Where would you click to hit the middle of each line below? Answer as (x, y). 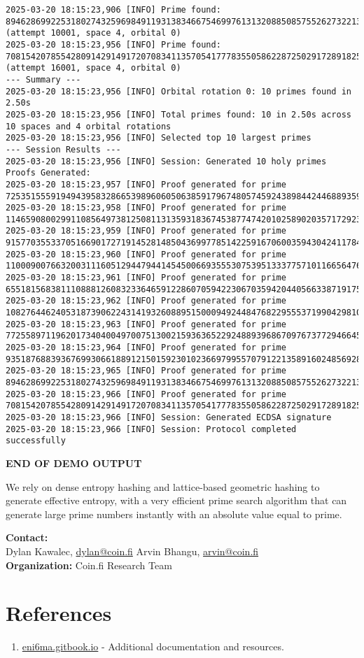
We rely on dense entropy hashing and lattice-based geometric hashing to (163, 486)
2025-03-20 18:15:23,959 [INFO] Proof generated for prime (146, 231)
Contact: (27, 537)
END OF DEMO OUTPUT (74, 463)
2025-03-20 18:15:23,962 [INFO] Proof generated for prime (146, 301)
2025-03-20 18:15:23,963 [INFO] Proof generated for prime (146, 324)
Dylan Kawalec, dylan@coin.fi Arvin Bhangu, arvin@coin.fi (132, 551)
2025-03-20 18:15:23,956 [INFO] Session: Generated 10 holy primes (166, 161)
